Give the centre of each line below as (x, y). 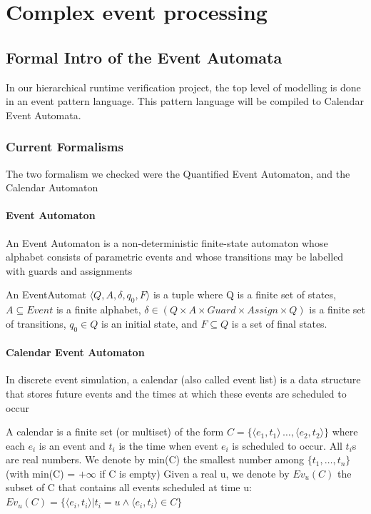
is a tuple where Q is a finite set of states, (244, 294)
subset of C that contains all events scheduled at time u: (129, 487)
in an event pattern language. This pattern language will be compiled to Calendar (185, 101)
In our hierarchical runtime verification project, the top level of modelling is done (183, 87)
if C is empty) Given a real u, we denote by (194, 473)
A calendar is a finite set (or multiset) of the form (115, 432)
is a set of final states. (279, 323)
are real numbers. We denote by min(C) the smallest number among (155, 459)
